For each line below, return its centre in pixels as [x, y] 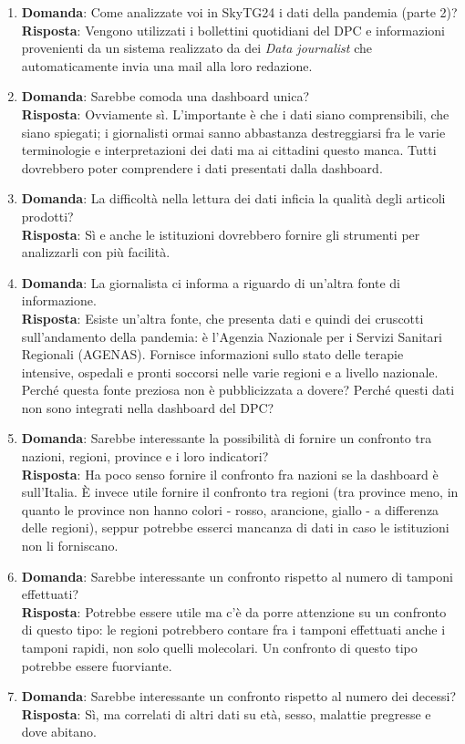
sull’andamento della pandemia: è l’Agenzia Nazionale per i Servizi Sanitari [232, 336]
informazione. [59, 300]
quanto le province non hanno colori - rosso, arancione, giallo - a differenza [230, 509]
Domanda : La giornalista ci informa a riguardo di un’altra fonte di [211, 282]
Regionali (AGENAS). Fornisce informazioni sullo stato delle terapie [212, 354]
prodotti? [47, 216]
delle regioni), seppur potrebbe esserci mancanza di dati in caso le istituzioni [235, 527]
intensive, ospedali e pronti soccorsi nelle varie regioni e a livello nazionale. [230, 372]
